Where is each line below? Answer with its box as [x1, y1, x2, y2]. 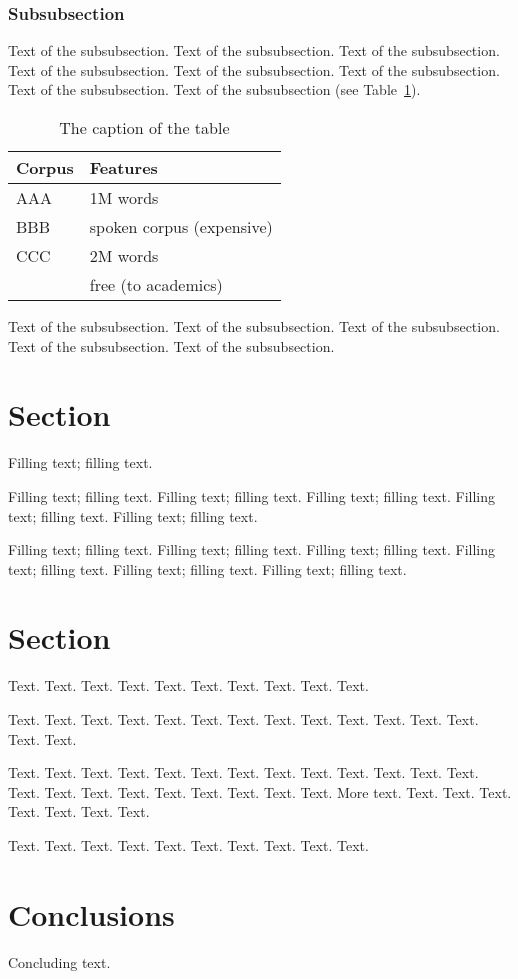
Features [89, 156, 158, 179]
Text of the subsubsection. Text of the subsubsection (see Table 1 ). [8, 79, 421, 100]
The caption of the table [59, 116, 230, 139]
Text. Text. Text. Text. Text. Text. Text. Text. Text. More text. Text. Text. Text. [8, 781, 512, 802]
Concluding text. [8, 951, 111, 972]
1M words [89, 186, 159, 209]
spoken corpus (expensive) [89, 215, 273, 238]
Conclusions [8, 893, 175, 934]
